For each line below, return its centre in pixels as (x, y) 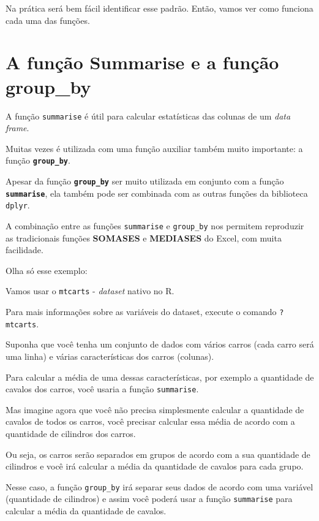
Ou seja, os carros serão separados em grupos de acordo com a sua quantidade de (158, 454)
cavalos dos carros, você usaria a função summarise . (102, 389)
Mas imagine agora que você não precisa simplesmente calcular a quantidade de (155, 409)
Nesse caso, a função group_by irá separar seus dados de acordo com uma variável (159, 486)
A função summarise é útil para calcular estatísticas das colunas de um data (148, 116)
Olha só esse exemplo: (47, 270)
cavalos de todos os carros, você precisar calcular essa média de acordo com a (150, 421)
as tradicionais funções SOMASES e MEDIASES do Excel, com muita (144, 238)
